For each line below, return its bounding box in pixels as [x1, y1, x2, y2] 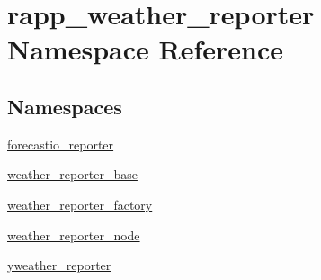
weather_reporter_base [7, 165, 138, 184]
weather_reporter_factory [7, 194, 153, 213]
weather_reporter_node [7, 225, 140, 244]
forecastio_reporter [7, 134, 114, 153]
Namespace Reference [7, 31, 283, 68]
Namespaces [7, 92, 122, 120]
